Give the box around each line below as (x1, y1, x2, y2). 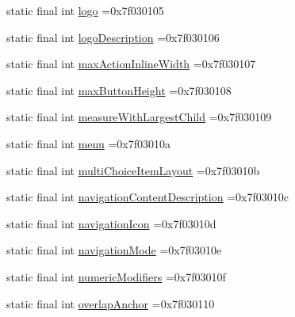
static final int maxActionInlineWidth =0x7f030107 (6, 55, 256, 72)
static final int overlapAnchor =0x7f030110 (6, 295, 215, 311)
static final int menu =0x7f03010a (6, 135, 170, 151)
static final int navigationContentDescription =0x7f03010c (6, 189, 289, 205)
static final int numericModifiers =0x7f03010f (6, 268, 226, 285)
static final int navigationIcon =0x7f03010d (6, 215, 216, 231)
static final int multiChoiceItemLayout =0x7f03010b (6, 162, 260, 178)
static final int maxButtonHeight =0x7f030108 (6, 82, 232, 98)
